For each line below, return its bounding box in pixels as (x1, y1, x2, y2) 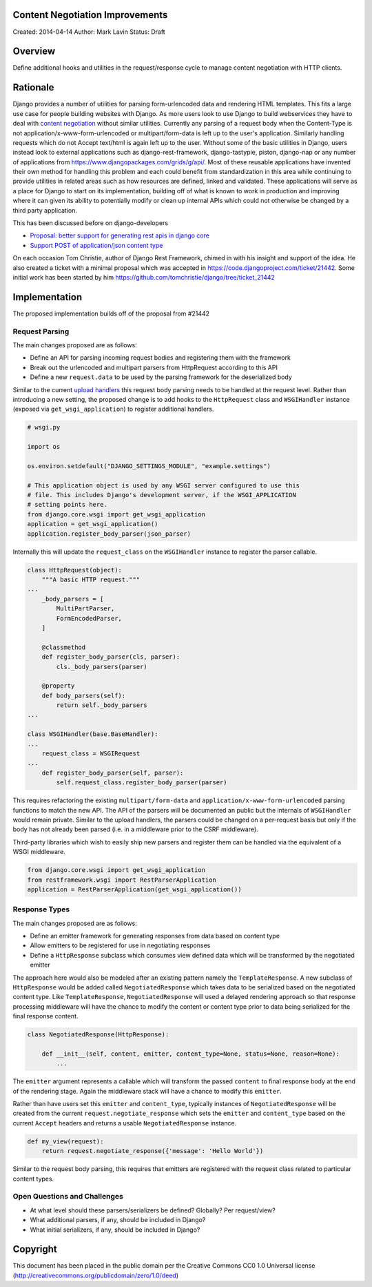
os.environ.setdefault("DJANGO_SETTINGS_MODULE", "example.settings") (27, 462, 271, 470)
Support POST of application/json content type (30, 241, 163, 249)
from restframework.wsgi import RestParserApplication (27, 875, 216, 884)
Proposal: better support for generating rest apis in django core (30, 231, 210, 240)
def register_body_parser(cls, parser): (41, 653, 180, 661)
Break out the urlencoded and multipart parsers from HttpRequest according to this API (30, 363, 278, 371)
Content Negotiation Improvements (12, 9, 168, 21)
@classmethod (41, 643, 86, 651)
